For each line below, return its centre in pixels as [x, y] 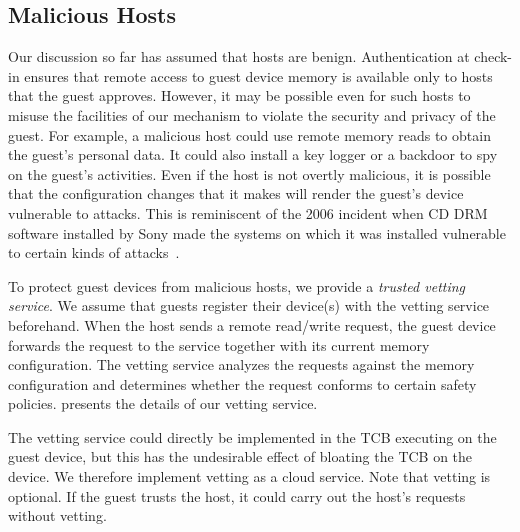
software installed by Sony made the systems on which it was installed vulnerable [257, 232]
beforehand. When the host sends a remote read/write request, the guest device [252, 324]
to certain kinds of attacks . [94, 252]
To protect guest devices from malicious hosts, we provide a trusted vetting [237, 285]
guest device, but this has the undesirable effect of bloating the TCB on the [240, 456]
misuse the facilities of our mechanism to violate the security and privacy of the [252, 114]
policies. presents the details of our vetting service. [163, 403]
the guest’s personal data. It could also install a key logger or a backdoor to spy [253, 154]
